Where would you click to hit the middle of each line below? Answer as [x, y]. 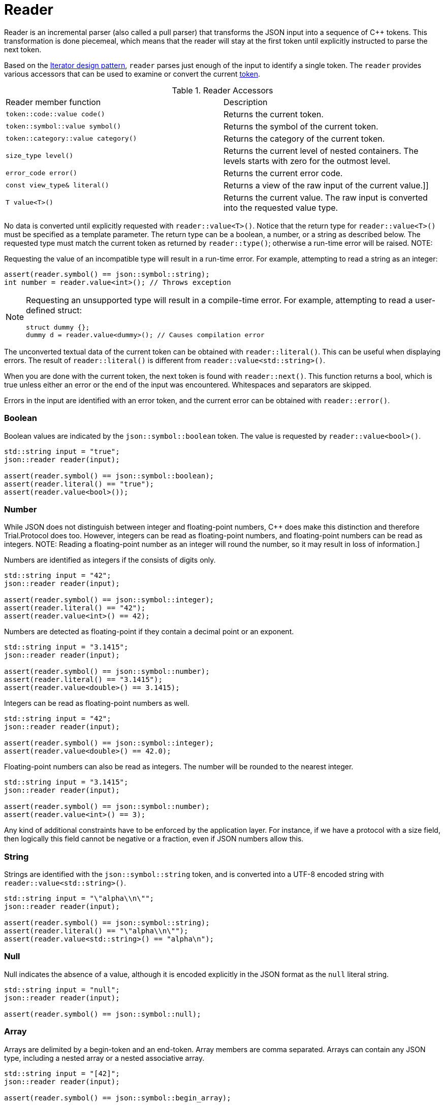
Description [246, 102]
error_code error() [41, 173]
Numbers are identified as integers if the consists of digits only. [110, 560]
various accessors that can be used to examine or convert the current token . [132, 74]
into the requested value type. [281, 207]
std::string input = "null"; [62, 989]
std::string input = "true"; [62, 451]
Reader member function [53, 102]
